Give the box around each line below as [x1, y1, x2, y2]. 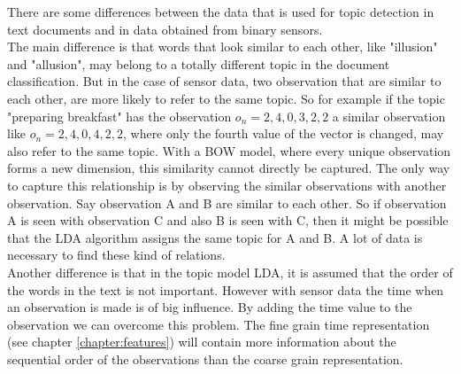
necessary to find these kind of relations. [7, 245, 226, 264]
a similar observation [332, 106, 446, 125]
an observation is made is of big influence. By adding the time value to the [7, 298, 412, 316]
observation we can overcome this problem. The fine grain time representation [7, 315, 430, 333]
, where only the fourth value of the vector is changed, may [122, 124, 444, 143]
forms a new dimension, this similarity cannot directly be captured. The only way [7, 159, 450, 177]
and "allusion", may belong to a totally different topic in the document [7, 54, 390, 73]
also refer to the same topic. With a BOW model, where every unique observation [7, 141, 451, 160]
